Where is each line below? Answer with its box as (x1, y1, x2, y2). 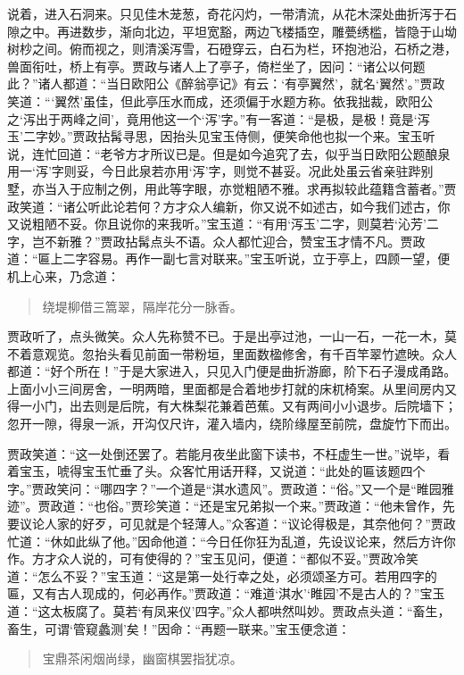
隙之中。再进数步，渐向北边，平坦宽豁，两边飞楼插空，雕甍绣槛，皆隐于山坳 (7, 21, 457, 40)
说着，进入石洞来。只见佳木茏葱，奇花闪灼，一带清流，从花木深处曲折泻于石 (7, 4, 457, 22)
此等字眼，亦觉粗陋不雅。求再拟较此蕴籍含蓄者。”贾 (156, 179, 457, 197)
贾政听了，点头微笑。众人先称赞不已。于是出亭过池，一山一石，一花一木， (7, 327, 444, 346)
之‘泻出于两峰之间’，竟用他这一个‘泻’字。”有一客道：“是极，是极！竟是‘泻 (7, 109, 430, 128)
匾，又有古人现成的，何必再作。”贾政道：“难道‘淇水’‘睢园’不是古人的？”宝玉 (7, 584, 445, 603)
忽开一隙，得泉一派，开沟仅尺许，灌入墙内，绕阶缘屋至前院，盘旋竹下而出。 (7, 414, 457, 433)
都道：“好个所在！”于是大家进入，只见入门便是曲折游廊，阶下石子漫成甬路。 (7, 362, 457, 380)
